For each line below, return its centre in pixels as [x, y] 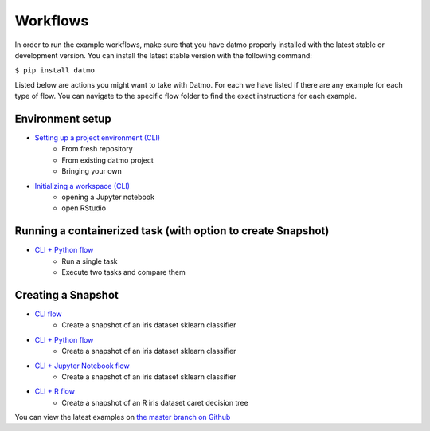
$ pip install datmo [55, 71]
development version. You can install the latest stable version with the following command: [163, 55]
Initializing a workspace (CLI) [82, 186]
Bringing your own [92, 171]
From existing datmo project [108, 160]
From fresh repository [97, 149]
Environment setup [63, 118]
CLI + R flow [55, 391]
